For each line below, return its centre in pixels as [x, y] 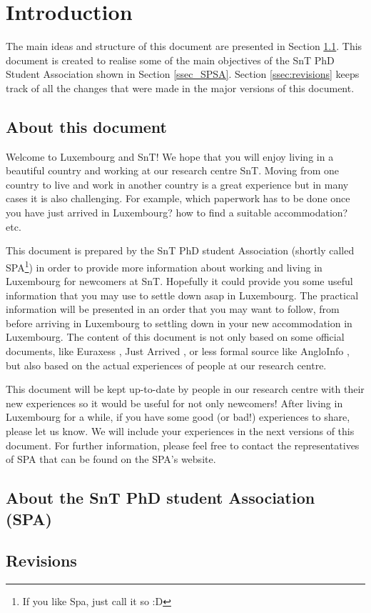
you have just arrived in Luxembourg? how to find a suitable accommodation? [177, 213]
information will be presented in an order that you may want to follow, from [173, 309]
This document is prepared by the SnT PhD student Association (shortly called [180, 250]
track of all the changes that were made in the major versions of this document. [180, 88]
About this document [86, 126]
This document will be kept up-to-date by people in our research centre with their [185, 389]
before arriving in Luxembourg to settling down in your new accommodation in [179, 323]
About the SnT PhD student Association [161, 498]
